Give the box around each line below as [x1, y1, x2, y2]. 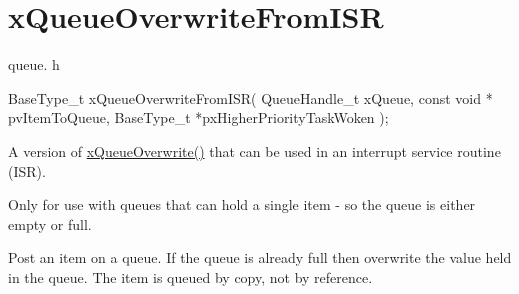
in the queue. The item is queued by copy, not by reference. [8, 266, 373, 287]
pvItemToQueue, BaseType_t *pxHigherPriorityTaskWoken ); [8, 107, 389, 128]
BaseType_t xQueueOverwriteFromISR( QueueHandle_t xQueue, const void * [8, 87, 493, 108]
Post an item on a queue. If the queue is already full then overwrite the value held [8, 247, 512, 268]
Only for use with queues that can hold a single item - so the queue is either [8, 194, 476, 215]
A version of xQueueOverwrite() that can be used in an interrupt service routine [8, 140, 501, 161]
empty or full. [8, 213, 92, 234]
